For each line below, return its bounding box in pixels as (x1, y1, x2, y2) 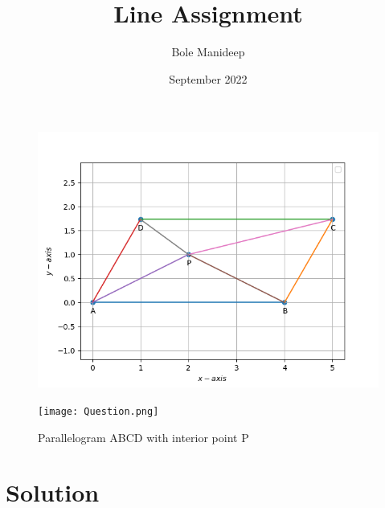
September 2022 (169, 70, 248, 87)
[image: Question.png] (38, 405, 159, 417)
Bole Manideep (171, 43, 245, 60)
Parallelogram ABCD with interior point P (38, 428, 249, 445)
